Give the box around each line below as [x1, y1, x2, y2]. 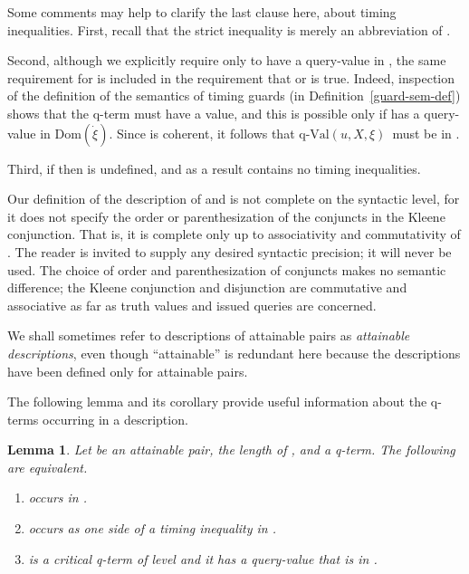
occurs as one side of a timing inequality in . [28, 519, 277, 538]
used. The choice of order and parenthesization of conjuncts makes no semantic [7, 260, 446, 279]
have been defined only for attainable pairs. [7, 361, 248, 380]
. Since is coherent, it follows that [109, 123, 295, 142]
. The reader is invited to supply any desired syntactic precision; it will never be [7, 242, 452, 261]
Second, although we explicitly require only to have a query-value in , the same [7, 51, 446, 70]
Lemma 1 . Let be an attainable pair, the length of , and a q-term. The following [7, 440, 455, 459]
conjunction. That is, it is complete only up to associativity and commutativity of [7, 225, 461, 244]
